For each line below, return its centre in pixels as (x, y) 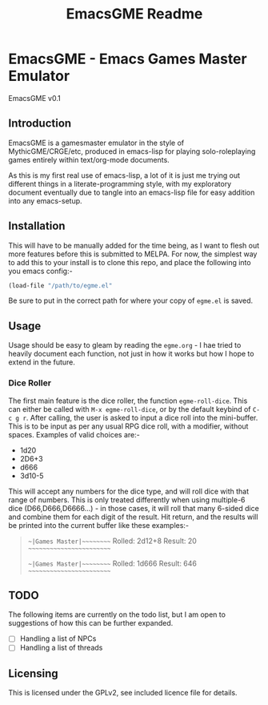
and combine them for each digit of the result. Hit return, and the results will (133, 517)
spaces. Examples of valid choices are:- (74, 434)
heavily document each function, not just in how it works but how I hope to (131, 354)
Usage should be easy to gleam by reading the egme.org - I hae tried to (125, 345)
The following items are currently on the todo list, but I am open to (117, 614)
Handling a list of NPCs (58, 639)
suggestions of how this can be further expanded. (91, 623)
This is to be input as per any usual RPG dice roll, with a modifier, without (128, 426)
